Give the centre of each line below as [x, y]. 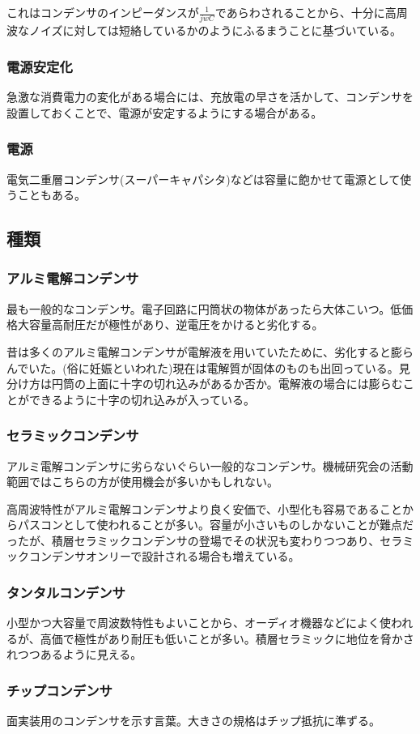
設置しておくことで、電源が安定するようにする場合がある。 [165, 112]
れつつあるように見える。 [74, 654]
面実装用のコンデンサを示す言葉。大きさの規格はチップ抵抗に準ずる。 [193, 721]
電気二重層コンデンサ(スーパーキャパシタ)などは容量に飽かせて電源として [204, 179]
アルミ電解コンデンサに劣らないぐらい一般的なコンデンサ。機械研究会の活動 [210, 465]
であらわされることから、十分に [300, 12]
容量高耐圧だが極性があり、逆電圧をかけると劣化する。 [176, 324]
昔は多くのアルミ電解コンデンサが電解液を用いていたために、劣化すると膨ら [210, 351]
